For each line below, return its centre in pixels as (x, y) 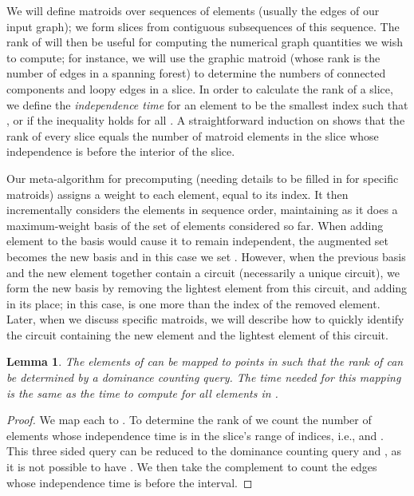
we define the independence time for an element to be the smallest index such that (207, 104)
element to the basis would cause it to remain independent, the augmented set (198, 241)
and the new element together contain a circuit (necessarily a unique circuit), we (203, 272)
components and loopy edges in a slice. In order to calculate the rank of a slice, (200, 88)
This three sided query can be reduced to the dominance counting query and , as (204, 451)
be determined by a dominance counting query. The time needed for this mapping (204, 377)
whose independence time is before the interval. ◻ (130, 482)
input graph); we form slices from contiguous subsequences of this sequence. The (203, 26)
